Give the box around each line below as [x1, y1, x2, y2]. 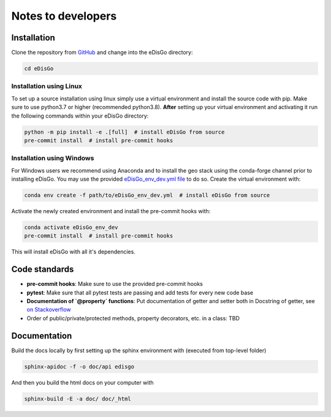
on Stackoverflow [26, 306, 72, 314]
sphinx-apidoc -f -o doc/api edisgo [24, 363, 135, 370]
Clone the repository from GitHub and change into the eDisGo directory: [11, 49, 193, 56]
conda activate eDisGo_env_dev [24, 224, 119, 231]
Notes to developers [11, 9, 117, 23]
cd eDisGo [24, 65, 54, 72]
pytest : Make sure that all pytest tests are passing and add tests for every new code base [26, 288, 254, 296]
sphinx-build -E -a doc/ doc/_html [24, 395, 131, 402]
